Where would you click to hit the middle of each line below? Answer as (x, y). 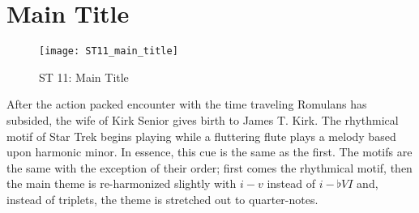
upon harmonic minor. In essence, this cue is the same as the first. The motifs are (209, 152)
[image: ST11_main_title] (109, 51)
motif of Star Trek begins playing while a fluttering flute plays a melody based (201, 136)
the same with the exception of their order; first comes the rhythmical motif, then (209, 167)
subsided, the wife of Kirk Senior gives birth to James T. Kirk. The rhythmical (203, 119)
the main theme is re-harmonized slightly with (122, 183)
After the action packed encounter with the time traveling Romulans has (187, 104)
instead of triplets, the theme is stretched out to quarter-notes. (162, 199)
